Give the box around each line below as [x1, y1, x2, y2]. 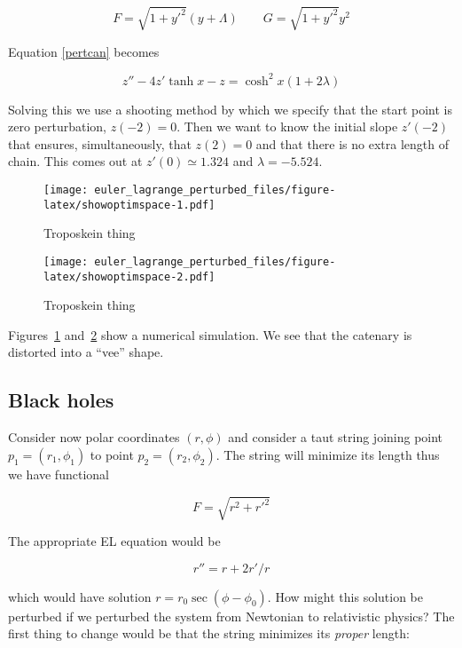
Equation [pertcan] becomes [8, 42, 160, 60]
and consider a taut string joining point [228, 428, 443, 446]
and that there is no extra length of [255, 134, 450, 153]
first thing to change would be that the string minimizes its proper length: [8, 624, 410, 643]
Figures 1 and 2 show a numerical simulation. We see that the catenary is [8, 325, 412, 344]
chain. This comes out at [8, 152, 143, 170]
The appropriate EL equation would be [8, 531, 221, 549]
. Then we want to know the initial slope [176, 117, 398, 136]
